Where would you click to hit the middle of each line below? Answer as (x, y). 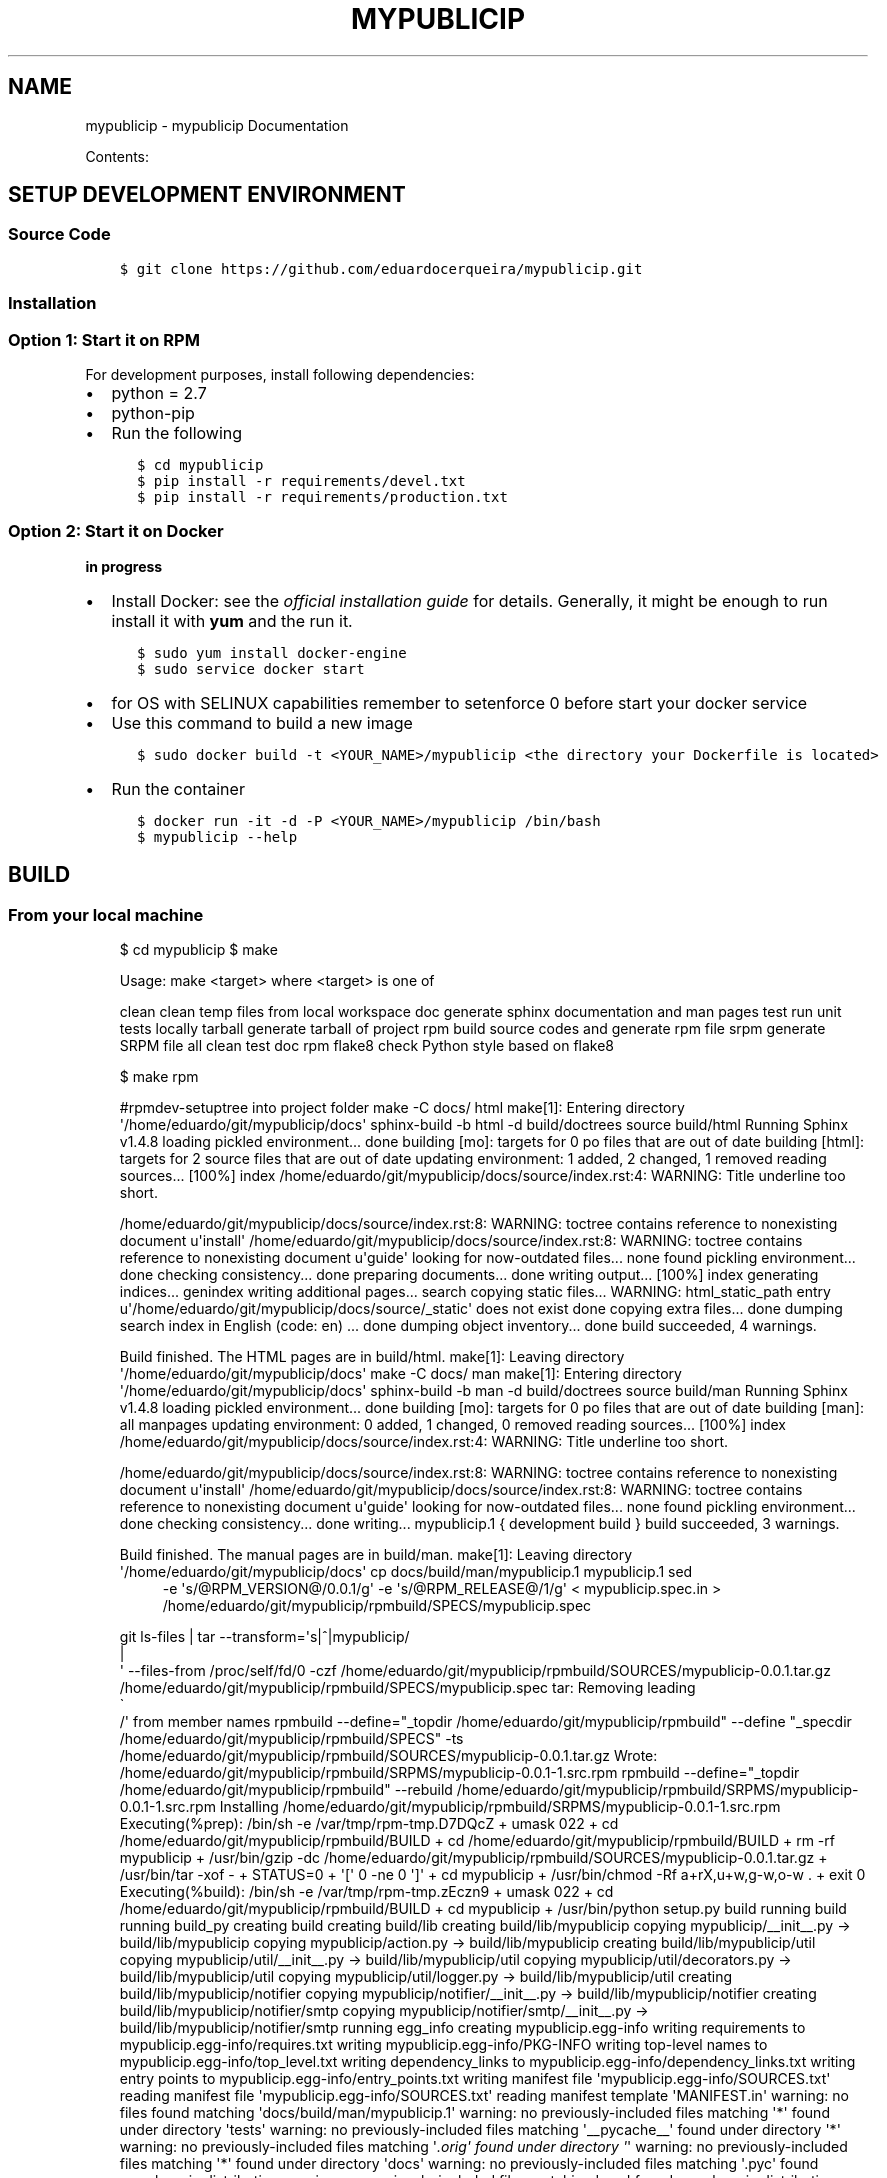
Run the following (177, 432)
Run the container (178, 788)
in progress (124, 566)
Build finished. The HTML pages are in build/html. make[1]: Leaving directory (372, 1356)
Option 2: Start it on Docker (116, 531)
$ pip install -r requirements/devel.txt (301, 480)
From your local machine (106, 914)
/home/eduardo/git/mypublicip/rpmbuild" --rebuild (286, 1789)
